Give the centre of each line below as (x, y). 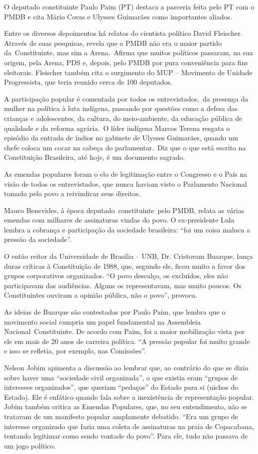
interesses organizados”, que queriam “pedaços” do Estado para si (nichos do (121, 387)
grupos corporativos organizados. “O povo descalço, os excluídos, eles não (116, 276)
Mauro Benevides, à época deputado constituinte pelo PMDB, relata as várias (124, 210)
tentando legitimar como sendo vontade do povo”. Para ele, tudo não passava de (126, 436)
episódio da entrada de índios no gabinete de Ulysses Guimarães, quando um (121, 138)
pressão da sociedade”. (38, 239)
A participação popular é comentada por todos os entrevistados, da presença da (126, 98)
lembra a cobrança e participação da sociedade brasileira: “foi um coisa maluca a (127, 229)
